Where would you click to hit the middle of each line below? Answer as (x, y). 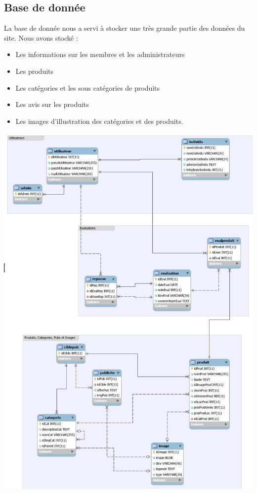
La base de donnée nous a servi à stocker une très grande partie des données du (125, 28)
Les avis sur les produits (52, 104)
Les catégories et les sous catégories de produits (88, 87)
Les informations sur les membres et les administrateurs (100, 54)
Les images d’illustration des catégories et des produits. (99, 121)
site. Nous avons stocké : (41, 37)
